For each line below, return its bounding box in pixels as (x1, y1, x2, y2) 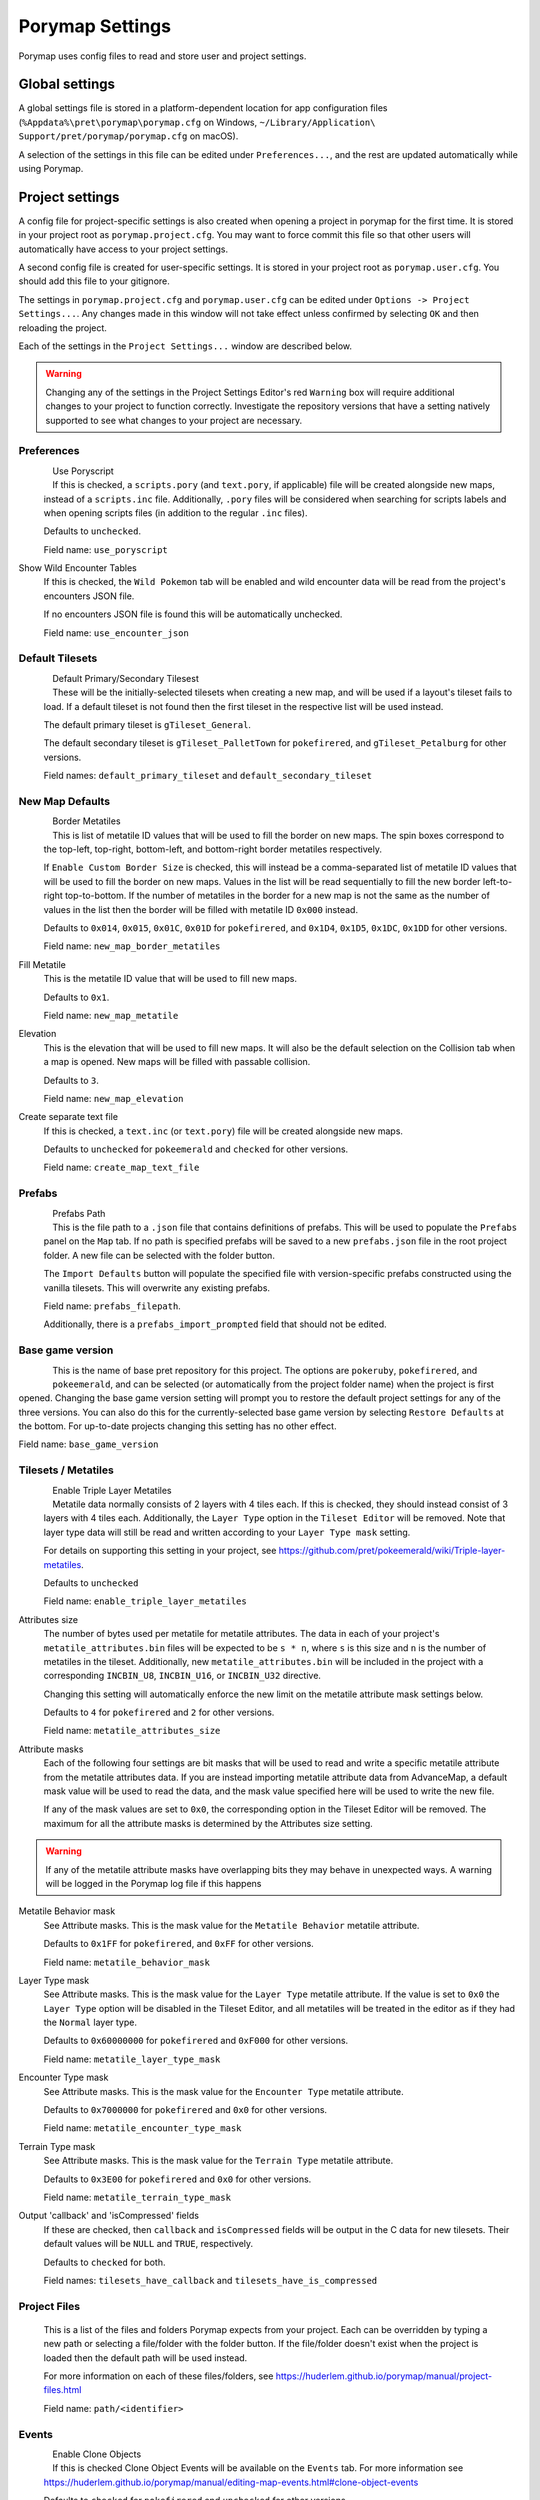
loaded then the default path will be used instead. (43, 2351, 248, 2364)
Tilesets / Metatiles (18, 1463, 114, 1477)
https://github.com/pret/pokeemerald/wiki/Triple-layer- (278, 1545, 506, 1557)
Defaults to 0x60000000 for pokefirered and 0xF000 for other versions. (43, 2035, 349, 2047)
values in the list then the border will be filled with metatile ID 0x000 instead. (43, 903, 359, 915)
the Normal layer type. (43, 2016, 137, 2029)
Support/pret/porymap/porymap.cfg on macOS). (18, 130, 239, 142)
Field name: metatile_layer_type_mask (43, 2053, 221, 2065)
